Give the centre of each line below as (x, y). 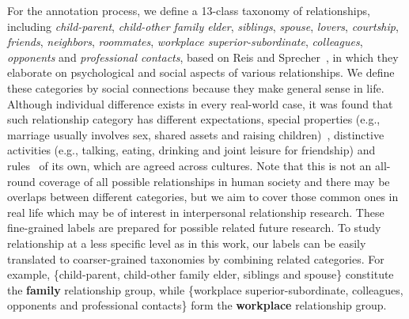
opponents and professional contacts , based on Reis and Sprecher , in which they (203, 57)
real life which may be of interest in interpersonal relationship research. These (196, 212)
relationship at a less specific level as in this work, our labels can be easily (187, 243)
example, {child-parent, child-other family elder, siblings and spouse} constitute (201, 274)
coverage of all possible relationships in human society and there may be (214, 181)
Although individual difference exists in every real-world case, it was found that (200, 103)
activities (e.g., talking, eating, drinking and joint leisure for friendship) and (191, 150)
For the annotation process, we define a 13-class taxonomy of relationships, (189, 10)
